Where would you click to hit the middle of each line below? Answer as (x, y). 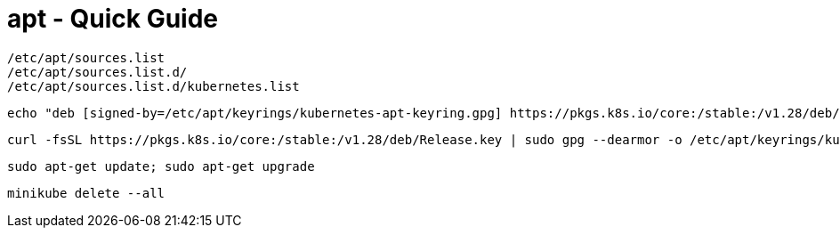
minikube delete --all (86, 193)
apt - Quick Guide (113, 19)
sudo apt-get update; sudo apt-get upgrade (161, 166)
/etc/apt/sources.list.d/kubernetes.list (153, 86)
